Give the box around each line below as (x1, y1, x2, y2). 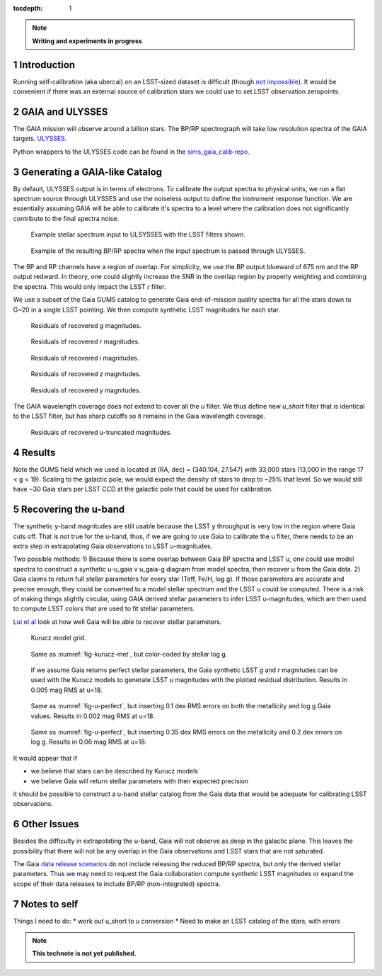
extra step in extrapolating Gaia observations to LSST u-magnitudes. (13, 542, 213, 550)
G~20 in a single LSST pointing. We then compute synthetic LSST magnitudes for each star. (13, 305, 281, 314)
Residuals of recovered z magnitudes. (30, 370, 141, 378)
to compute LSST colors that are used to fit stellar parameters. (13, 604, 195, 613)
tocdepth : (13, 4, 43, 12)
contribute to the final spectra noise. (13, 214, 120, 222)
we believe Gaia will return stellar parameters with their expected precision (30, 776, 249, 785)
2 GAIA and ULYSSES (13, 106, 108, 118)
